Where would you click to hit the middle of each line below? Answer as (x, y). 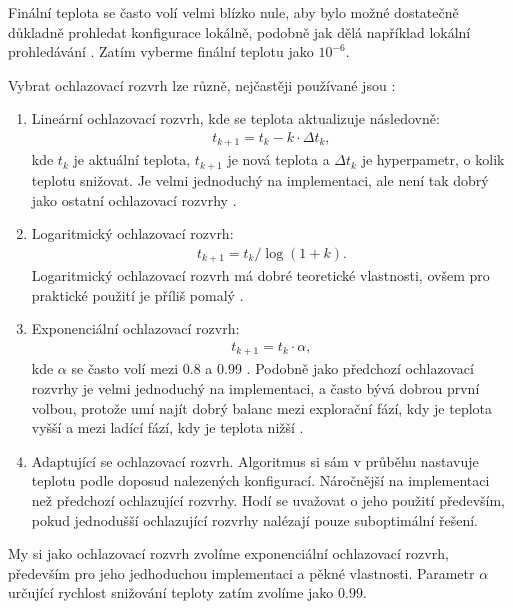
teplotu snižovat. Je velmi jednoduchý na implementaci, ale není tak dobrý (260, 179)
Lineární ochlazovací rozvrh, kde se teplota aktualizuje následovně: (235, 118)
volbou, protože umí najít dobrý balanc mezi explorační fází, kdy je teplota (262, 407)
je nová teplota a (278, 159)
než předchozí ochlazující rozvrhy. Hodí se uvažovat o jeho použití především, (268, 500)
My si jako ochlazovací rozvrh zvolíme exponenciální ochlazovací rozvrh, (228, 553)
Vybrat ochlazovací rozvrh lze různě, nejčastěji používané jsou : (202, 84)
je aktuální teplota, (132, 159)
